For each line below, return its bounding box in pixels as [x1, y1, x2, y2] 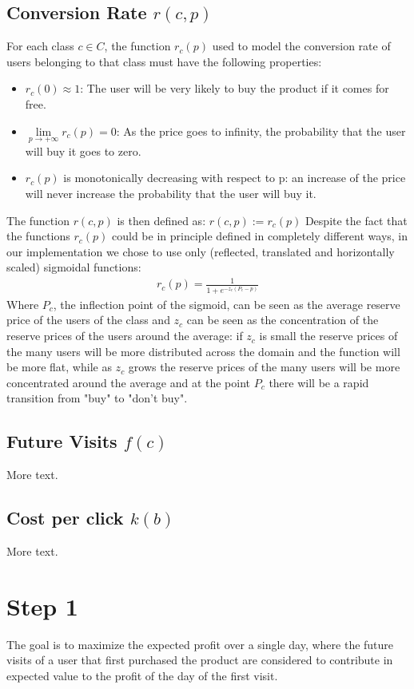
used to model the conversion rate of [212, 38, 391, 54]
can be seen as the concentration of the [186, 311, 379, 328]
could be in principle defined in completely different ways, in [112, 228, 408, 244]
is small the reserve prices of [259, 327, 398, 344]
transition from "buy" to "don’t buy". [6, 390, 188, 406]
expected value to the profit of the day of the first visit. [6, 667, 278, 683]
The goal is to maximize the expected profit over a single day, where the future [6, 636, 394, 652]
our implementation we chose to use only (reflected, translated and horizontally [6, 243, 395, 259]
